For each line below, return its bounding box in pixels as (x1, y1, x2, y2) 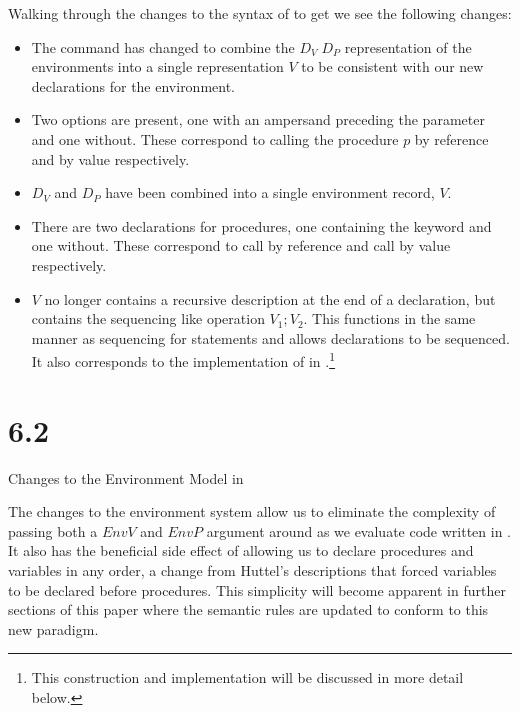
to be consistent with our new (301, 56, 484, 77)
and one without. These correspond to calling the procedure (31, 128, 399, 149)
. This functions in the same (303, 308, 476, 329)
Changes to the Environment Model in (8, 467, 244, 488)
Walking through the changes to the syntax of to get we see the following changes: (8, 3, 512, 23)
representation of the (344, 36, 472, 57)
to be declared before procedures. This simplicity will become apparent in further (8, 579, 506, 600)
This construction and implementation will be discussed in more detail (31, 667, 464, 688)
